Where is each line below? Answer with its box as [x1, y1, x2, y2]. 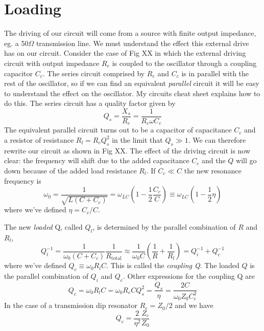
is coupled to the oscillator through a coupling [112, 57, 257, 68]
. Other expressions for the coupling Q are [123, 270, 255, 281]
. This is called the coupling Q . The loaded [106, 260, 239, 271]
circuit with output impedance [4, 57, 100, 68]
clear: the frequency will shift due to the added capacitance [4, 155, 189, 166]
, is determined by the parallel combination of [92, 221, 236, 232]
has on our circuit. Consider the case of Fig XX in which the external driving [4, 48, 246, 58]
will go [236, 155, 257, 166]
